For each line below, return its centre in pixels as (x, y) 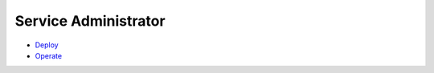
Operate (49, 55)
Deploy (47, 45)
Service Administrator (90, 21)
